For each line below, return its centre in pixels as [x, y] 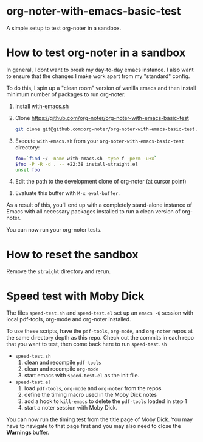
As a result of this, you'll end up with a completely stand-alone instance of [99, 205]
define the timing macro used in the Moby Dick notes [90, 395]
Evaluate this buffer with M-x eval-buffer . [67, 193]
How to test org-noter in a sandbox [96, 53]
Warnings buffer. [28, 433]
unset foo [28, 170]
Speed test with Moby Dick [75, 296]
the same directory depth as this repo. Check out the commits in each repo [100, 338]
